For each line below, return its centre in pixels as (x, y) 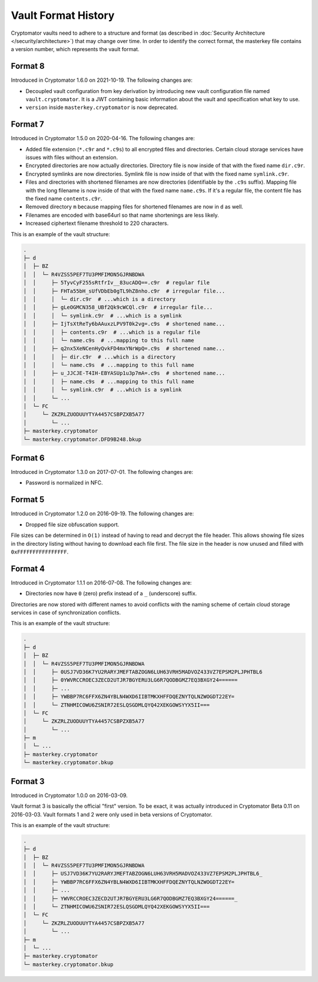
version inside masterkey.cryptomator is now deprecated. (102, 107)
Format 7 (27, 125)
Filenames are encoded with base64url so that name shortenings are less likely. (122, 215)
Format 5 (28, 500)
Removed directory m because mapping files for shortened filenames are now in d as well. (135, 207)
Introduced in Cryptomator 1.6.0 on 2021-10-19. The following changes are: (102, 80)
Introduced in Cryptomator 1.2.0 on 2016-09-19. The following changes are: (102, 514)
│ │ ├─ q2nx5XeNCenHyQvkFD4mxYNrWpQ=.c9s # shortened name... (124, 349)
